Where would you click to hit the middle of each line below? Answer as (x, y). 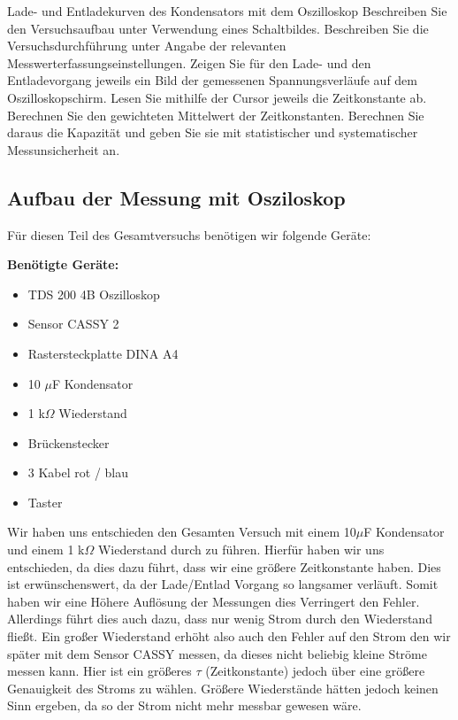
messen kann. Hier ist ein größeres (99, 671)
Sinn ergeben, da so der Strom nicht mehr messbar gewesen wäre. (184, 705)
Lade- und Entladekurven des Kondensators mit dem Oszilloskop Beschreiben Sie (227, 11)
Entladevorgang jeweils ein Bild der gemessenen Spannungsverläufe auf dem (212, 80)
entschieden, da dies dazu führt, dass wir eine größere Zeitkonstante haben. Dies (224, 566)
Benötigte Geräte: (63, 264)
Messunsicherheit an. (64, 149)
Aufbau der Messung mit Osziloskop (176, 197)
